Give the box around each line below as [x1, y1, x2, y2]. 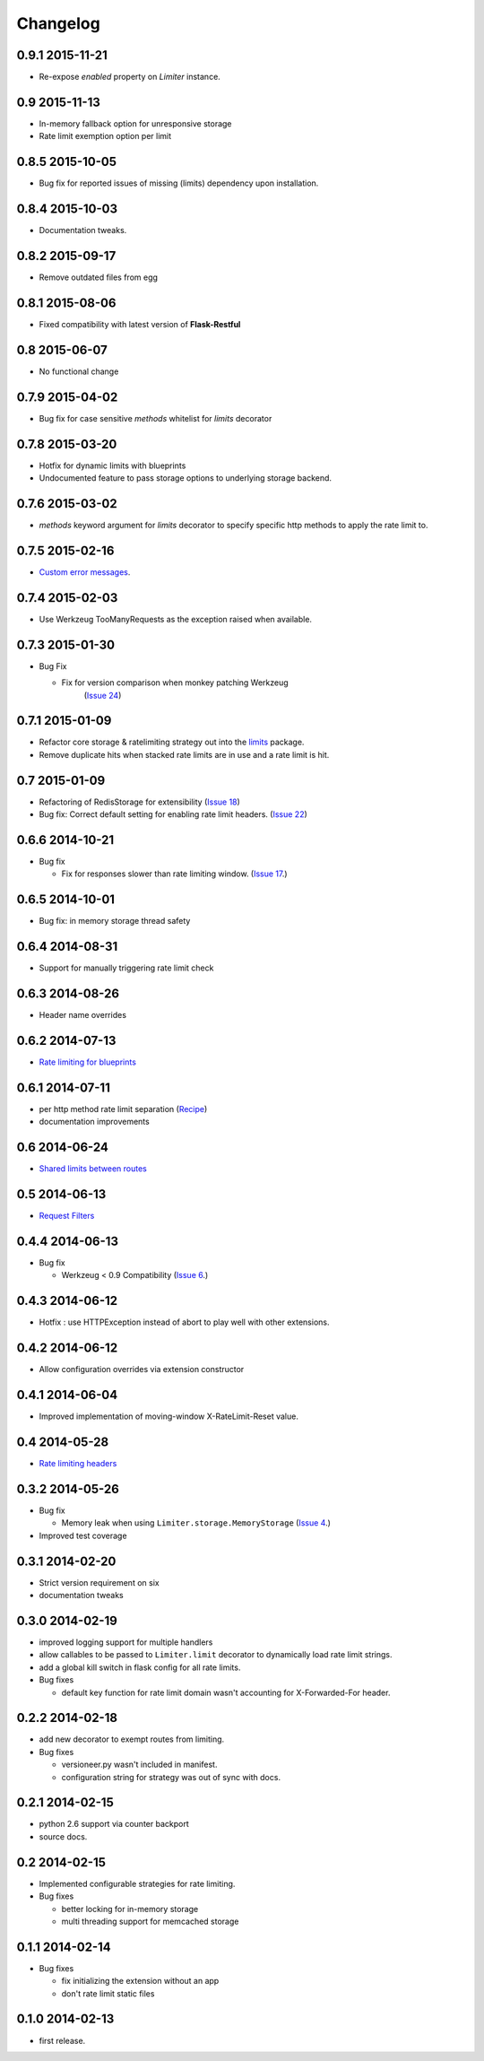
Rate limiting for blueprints [39, 1057, 136, 1067]
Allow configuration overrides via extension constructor [39, 1364, 245, 1375]
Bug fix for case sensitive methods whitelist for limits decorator [39, 413, 272, 423]
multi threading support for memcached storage [61, 1916, 239, 1926]
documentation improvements [39, 1117, 150, 1127]
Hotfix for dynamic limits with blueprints [39, 460, 186, 471]
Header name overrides [39, 1010, 127, 1021]
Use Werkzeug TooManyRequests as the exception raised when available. [39, 613, 313, 624]
